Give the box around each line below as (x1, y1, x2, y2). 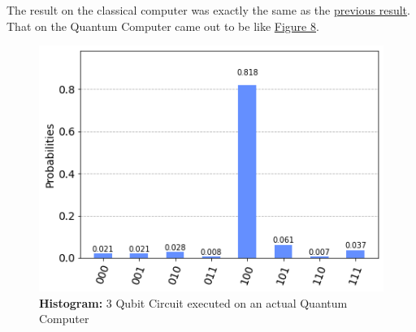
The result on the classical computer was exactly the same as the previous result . (6, 2, 410, 18)
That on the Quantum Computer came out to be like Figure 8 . (6, 17, 319, 34)
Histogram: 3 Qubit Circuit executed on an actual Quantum (39, 294, 348, 311)
